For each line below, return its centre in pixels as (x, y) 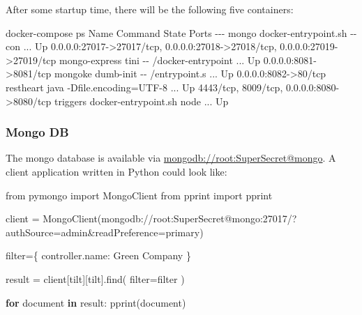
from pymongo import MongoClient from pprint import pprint (139, 195)
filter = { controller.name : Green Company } (98, 255)
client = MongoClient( (54, 218)
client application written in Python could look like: (116, 171)
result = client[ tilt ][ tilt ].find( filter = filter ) (95, 278)
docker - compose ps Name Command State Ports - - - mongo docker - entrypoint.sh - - (181, 32)
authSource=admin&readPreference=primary (103, 232)
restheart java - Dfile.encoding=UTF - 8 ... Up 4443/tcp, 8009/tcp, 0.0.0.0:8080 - (173, 87)
